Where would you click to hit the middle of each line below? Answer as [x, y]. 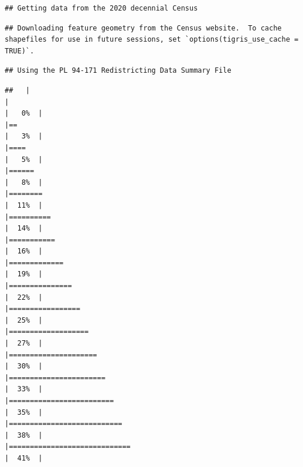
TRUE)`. [20, 51]
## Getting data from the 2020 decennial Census [101, 8]
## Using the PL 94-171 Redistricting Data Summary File [118, 71]
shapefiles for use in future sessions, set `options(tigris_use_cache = [152, 40]
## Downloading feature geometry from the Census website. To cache [143, 28]
